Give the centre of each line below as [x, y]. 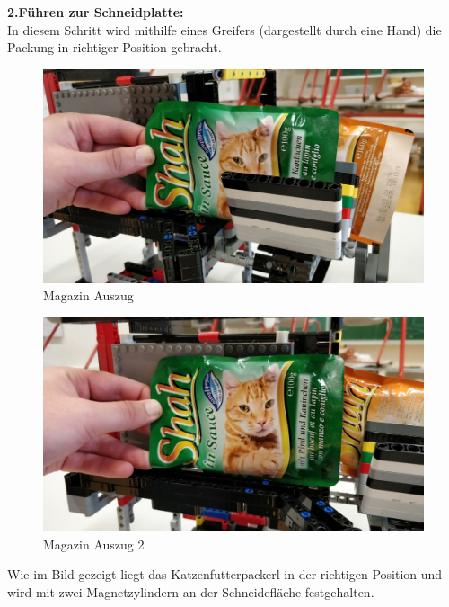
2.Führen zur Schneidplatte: [96, 12]
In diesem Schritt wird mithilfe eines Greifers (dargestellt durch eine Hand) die [224, 29]
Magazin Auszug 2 [94, 544]
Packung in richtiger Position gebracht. [114, 47]
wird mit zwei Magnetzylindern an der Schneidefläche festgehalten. [191, 591]
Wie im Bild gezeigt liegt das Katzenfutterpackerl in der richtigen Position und [225, 574]
